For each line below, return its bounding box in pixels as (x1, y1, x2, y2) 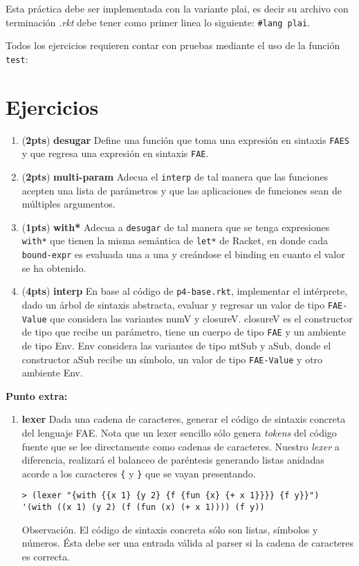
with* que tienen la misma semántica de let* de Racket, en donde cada (21, 233, 329, 248)
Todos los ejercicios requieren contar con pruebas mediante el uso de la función (6, 38, 340, 53)
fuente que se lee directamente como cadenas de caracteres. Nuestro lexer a (21, 439, 340, 453)
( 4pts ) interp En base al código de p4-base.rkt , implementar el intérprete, (21, 284, 348, 298)
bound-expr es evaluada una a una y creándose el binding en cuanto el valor (21, 247, 345, 262)
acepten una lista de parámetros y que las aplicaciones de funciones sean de (21, 183, 342, 197)
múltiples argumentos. (21, 197, 116, 211)
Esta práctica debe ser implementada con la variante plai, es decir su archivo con (6, 1, 349, 15)
